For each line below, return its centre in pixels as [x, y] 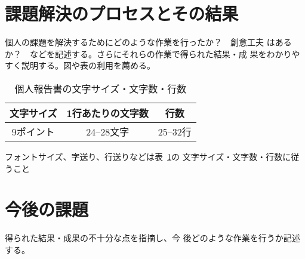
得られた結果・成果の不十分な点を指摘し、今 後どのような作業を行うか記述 [152, 238]
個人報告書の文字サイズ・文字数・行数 [101, 88]
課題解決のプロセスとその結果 [122, 13]
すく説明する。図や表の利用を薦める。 [80, 65]
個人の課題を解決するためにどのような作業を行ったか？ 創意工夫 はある [148, 42]
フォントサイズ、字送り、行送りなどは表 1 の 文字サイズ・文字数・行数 [144, 156]
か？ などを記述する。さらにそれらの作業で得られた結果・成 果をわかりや [152, 53]
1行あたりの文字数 [107, 113]
